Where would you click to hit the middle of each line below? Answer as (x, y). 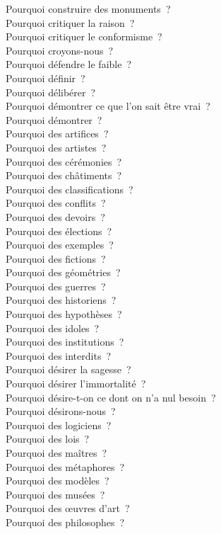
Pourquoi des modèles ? (58, 481)
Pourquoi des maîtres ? (56, 453)
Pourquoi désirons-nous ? (61, 411)
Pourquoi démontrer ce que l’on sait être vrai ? (108, 106)
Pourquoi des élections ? (59, 231)
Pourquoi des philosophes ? (65, 522)
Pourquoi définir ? (46, 78)
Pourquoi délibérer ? (51, 92)
